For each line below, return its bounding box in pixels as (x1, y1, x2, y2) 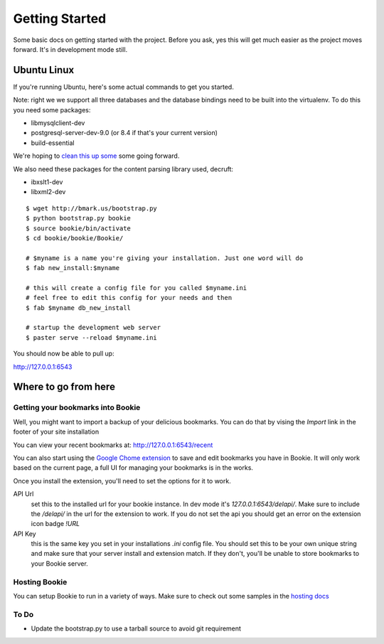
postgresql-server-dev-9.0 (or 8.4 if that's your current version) (31, 129, 218, 137)
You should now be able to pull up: (13, 349, 114, 358)
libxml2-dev (31, 188, 66, 196)
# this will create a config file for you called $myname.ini (26, 284, 247, 291)
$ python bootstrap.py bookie (26, 214, 132, 222)
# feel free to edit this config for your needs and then (26, 294, 233, 302)
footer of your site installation (13, 427, 100, 436)
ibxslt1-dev (31, 178, 63, 186)
